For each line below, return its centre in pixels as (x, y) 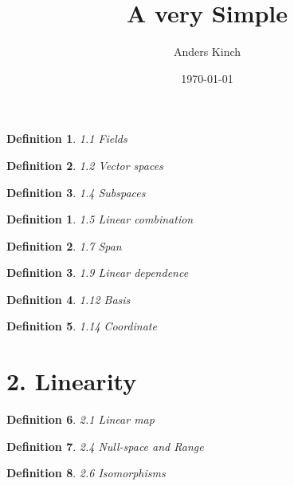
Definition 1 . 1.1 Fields (67, 138)
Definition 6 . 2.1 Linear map (80, 419)
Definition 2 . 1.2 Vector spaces (85, 165)
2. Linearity (72, 381)
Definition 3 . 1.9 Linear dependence (98, 273)
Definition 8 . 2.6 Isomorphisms (86, 473)
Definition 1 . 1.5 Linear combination (100, 219)
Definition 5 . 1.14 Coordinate (82, 326)
